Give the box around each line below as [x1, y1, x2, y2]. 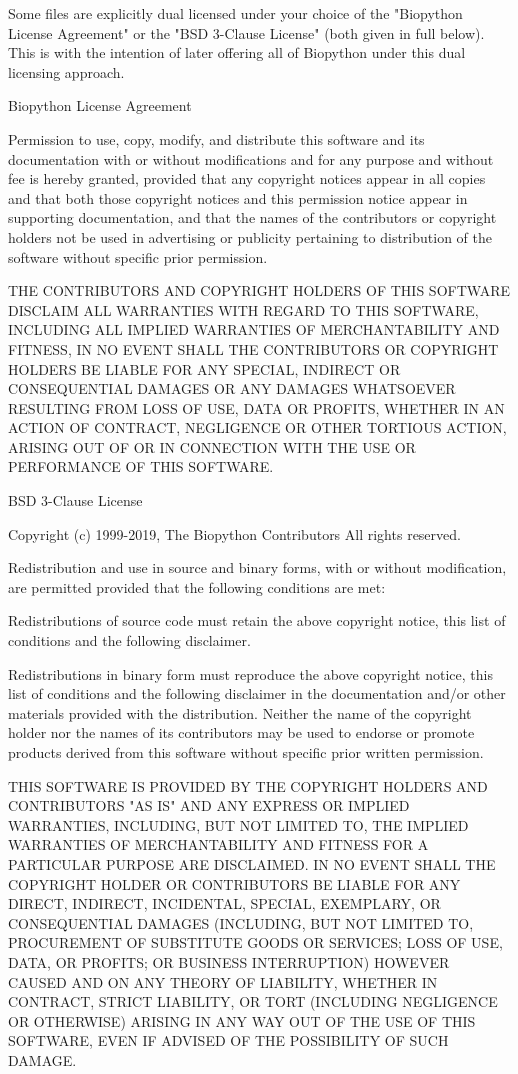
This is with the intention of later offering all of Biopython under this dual [8, 42, 466, 63]
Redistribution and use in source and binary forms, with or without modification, [8, 557, 507, 578]
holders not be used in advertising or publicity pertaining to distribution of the [8, 226, 492, 247]
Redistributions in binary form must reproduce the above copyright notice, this [8, 663, 493, 684]
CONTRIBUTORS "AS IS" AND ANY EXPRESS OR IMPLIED [8, 795, 410, 816]
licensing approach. [8, 61, 125, 82]
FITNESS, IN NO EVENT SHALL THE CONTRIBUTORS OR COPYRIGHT [8, 338, 499, 359]
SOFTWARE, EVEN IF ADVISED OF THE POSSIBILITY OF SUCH [8, 1030, 449, 1051]
